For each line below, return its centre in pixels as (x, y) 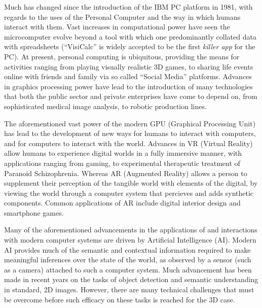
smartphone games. (34, 212)
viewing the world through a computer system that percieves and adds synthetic (129, 193)
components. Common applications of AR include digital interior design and (122, 203)
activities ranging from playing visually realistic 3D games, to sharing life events (129, 66)
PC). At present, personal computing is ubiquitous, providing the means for (122, 56)
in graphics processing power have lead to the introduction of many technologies (128, 86)
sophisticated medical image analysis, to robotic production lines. (105, 106)
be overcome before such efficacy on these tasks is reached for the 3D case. (120, 299)
